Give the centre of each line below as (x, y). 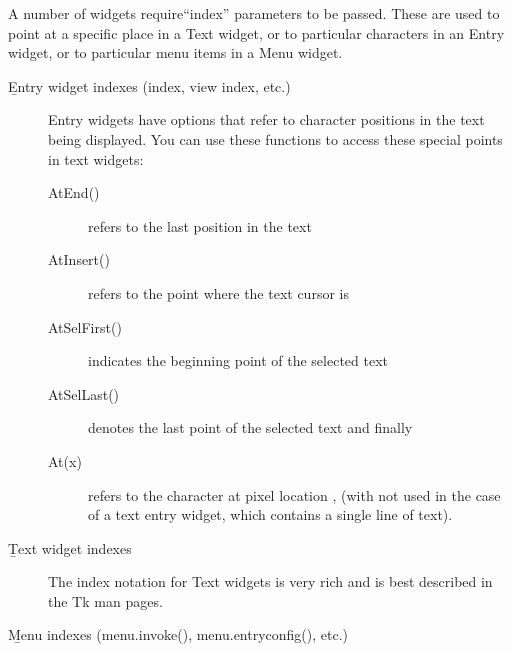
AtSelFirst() (85, 326)
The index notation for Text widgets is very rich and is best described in (270, 581)
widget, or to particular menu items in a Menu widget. (175, 52)
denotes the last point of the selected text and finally (250, 427)
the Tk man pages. (105, 600)
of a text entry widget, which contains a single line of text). (270, 514)
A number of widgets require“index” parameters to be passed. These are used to (254, 13)
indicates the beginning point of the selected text (238, 360)
